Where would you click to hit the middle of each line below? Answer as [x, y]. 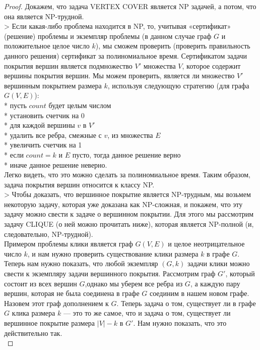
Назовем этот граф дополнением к [56, 303]
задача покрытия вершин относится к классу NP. [79, 184]
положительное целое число [47, 46]
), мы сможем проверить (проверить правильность [173, 46]
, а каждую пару [215, 283]
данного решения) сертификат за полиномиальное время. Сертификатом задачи [126, 55]
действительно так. [33, 333]
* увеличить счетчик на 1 [43, 145]
